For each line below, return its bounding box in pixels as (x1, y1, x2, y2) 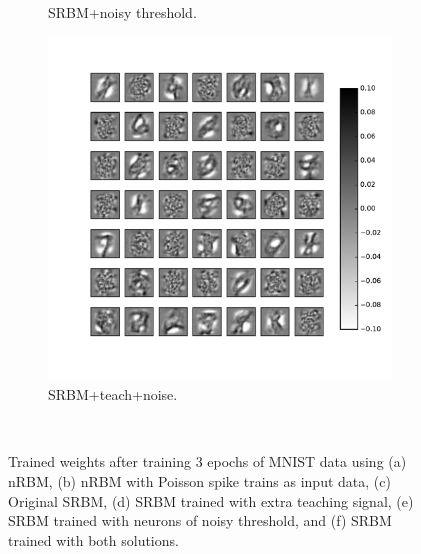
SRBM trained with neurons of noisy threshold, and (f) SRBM (8, 510, 392, 531)
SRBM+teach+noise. (48, 384, 178, 405)
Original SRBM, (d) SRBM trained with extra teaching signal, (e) (8, 490, 414, 511)
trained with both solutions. (8, 529, 179, 550)
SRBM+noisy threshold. (48, 2, 197, 22)
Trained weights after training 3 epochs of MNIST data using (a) (8, 451, 407, 472)
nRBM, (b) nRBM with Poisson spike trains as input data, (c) (8, 470, 391, 491)
